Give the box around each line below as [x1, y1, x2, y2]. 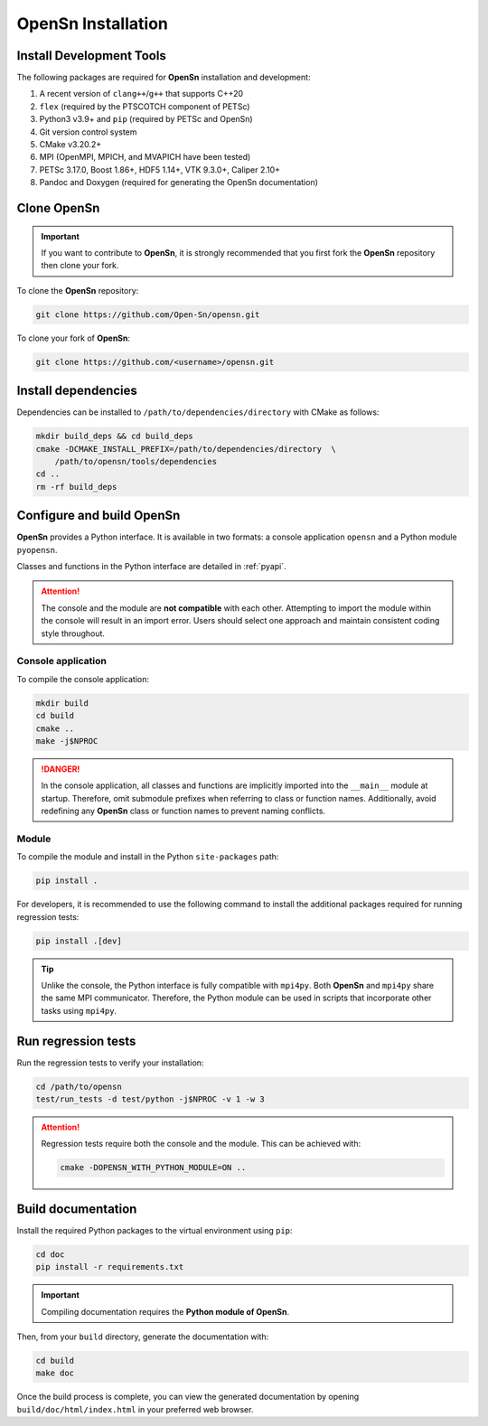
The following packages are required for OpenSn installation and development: [16, 72, 311, 83]
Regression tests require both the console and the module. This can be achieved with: [41, 1139, 361, 1149]
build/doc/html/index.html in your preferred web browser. [16, 1403, 254, 1414]
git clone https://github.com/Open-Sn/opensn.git [35, 309, 260, 320]
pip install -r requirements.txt [35, 1262, 184, 1272]
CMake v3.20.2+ [39, 139, 102, 150]
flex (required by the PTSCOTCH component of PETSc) [39, 100, 250, 112]
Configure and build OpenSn [16, 508, 181, 523]
